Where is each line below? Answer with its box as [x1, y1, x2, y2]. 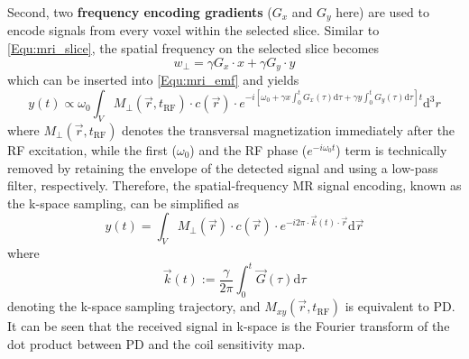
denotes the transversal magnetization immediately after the [122, 120, 455, 139]
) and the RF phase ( [189, 140, 308, 159]
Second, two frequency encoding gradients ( [7, 3, 272, 21]
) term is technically [336, 140, 447, 159]
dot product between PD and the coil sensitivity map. [7, 334, 306, 353]
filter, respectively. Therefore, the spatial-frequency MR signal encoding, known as [7, 176, 462, 195]
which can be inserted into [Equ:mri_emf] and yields [7, 70, 299, 89]
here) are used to [336, 3, 429, 21]
